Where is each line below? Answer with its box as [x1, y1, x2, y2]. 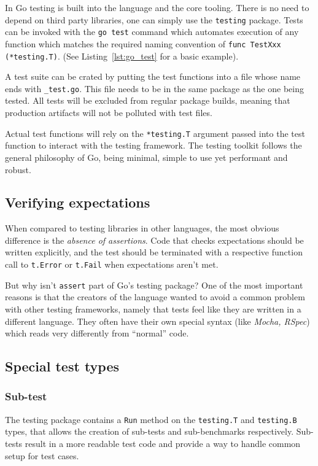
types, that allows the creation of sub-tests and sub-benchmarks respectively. [5, 425, 294, 438]
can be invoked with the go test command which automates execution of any [5, 25, 299, 38]
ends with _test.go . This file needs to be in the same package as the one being [5, 82, 304, 95]
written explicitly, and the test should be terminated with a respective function [5, 246, 303, 258]
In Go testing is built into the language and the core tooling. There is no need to [5, 1, 309, 14]
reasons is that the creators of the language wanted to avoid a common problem [5, 290, 305, 303]
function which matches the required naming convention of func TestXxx [5, 37, 281, 50]
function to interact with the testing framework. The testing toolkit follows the [5, 139, 302, 152]
